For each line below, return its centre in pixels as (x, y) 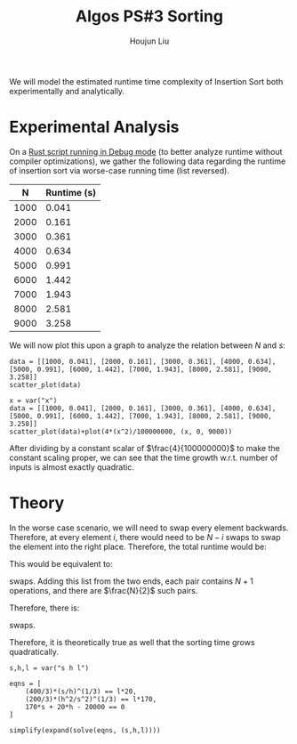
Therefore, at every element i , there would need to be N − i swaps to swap (145, 537)
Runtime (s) (71, 192)
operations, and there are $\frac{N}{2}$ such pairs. (104, 590)
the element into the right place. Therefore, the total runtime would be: (138, 546)
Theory (37, 503)
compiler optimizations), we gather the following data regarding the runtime (148, 161)
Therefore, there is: (44, 608)
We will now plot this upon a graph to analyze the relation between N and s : (148, 345)
